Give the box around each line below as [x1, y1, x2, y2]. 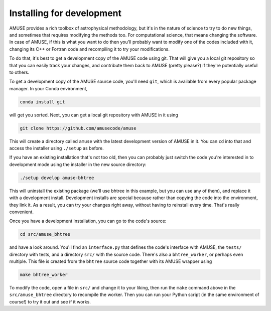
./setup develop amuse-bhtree [20, 175, 94, 181]
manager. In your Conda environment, [9, 85, 88, 91]
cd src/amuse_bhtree [20, 231, 70, 237]
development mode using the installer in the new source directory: [9, 161, 147, 168]
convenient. [9, 209, 34, 215]
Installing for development [9, 8, 121, 19]
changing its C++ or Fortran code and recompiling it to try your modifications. [9, 46, 170, 52]
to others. [9, 69, 30, 75]
